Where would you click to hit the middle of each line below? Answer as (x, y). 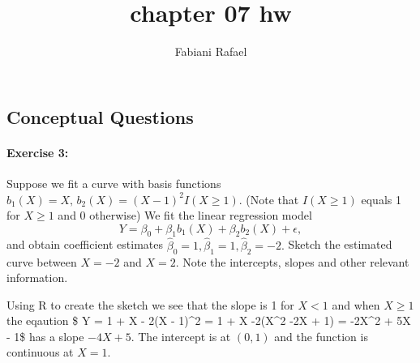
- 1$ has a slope (45, 336)
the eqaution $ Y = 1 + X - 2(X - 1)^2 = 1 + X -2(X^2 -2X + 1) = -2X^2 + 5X (209, 320)
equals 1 (381, 199)
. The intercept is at (181, 336)
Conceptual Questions (100, 116)
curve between (42, 261)
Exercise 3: (38, 152)
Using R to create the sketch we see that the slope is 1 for (150, 304)
